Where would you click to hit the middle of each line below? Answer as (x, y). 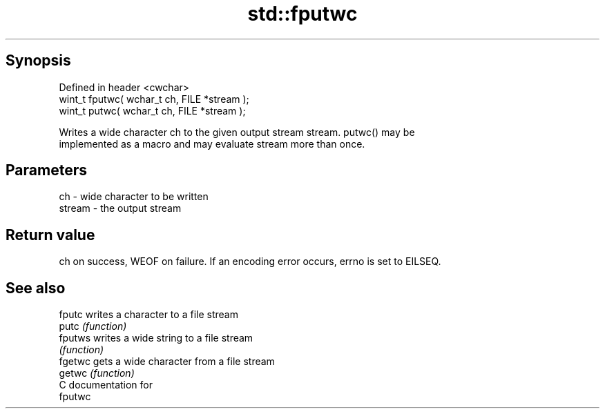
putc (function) (93, 326)
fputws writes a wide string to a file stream (156, 338)
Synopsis (38, 61)
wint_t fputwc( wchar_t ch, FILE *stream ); (154, 99)
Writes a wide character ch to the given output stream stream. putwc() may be (237, 132)
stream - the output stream (120, 208)
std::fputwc (302, 14)
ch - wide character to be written (134, 197)
